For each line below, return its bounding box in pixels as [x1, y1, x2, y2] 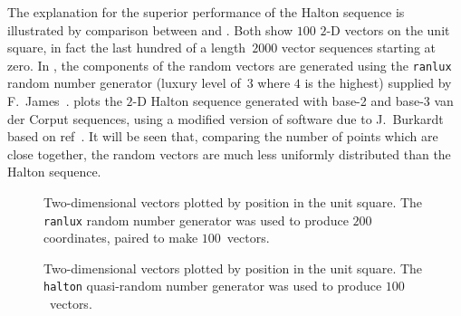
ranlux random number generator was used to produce [43, 210, 349, 229]
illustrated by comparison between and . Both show [7, 20, 293, 39]
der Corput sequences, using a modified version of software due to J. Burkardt [7, 109, 444, 128]
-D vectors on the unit [326, 20, 450, 39]
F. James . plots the [7, 91, 122, 110]
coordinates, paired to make [43, 228, 198, 247]
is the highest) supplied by [304, 73, 452, 92]
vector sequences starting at [281, 38, 437, 57]
